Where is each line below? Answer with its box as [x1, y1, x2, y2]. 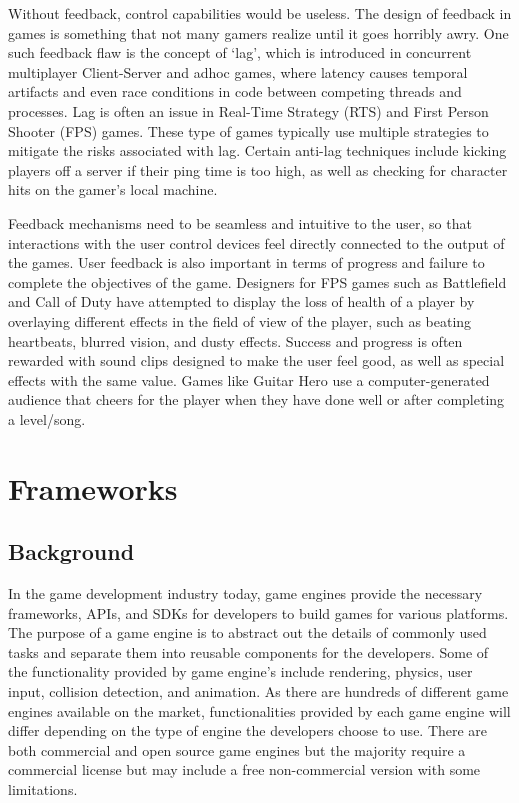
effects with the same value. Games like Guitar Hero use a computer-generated [8, 369, 490, 390]
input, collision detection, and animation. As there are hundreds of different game [8, 681, 509, 702]
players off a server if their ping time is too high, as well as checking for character [8, 159, 508, 180]
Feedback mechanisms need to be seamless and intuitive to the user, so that [8, 212, 472, 233]
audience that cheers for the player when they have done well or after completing [8, 389, 505, 410]
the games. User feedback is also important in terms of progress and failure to [8, 252, 485, 273]
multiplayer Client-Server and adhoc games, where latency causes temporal [8, 61, 468, 82]
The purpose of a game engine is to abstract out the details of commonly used [8, 622, 487, 643]
